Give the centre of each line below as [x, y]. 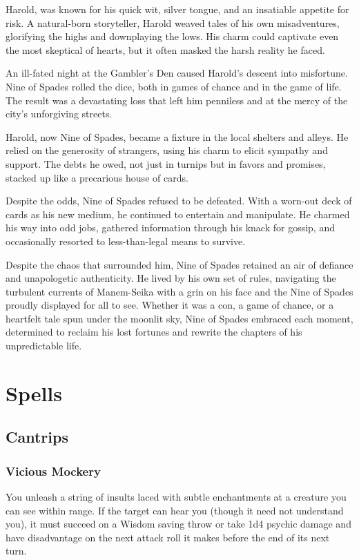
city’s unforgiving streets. [59, 114]
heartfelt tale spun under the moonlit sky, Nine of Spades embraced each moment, [179, 318]
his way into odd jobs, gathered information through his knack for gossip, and [170, 228]
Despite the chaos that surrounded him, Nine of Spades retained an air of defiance [179, 264]
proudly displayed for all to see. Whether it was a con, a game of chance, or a [170, 305]
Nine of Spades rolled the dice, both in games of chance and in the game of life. [174, 86]
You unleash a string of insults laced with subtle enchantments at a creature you [176, 497]
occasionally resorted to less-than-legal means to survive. [126, 241]
